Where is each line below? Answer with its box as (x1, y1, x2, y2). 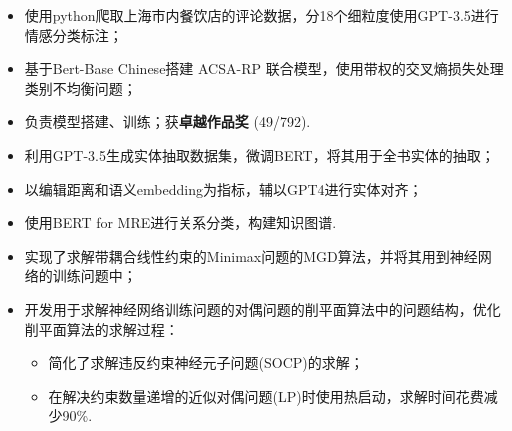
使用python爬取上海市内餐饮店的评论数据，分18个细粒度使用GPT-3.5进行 (24, 5, 499, 25)
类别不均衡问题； (24, 77, 137, 98)
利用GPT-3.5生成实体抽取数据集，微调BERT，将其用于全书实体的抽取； (24, 144, 495, 165)
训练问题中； (52, 265, 137, 286)
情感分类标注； (24, 24, 123, 45)
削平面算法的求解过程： (24, 318, 179, 339)
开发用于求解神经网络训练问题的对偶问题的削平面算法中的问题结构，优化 (24, 298, 501, 319)
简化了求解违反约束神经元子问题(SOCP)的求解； (48, 352, 364, 373)
